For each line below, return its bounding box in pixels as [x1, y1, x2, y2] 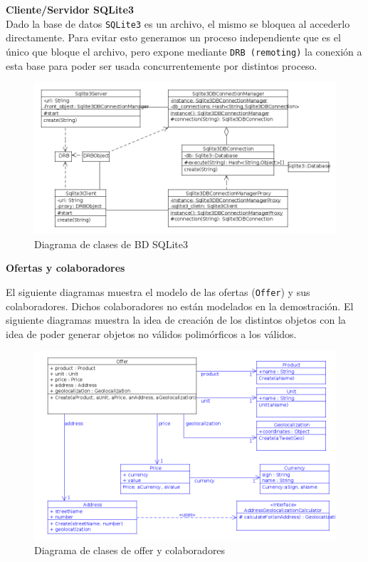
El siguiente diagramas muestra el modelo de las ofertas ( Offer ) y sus [6, 284, 310, 299]
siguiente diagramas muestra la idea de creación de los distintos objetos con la [6, 312, 346, 327]
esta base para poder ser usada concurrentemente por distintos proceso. [6, 58, 317, 73]
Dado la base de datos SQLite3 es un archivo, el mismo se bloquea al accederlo [6, 16, 350, 31]
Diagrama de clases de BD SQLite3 [34, 236, 188, 251]
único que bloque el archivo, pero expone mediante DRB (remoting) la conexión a [6, 44, 362, 58]
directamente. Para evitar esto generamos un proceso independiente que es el [6, 30, 341, 45]
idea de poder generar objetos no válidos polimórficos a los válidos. [6, 326, 297, 341]
